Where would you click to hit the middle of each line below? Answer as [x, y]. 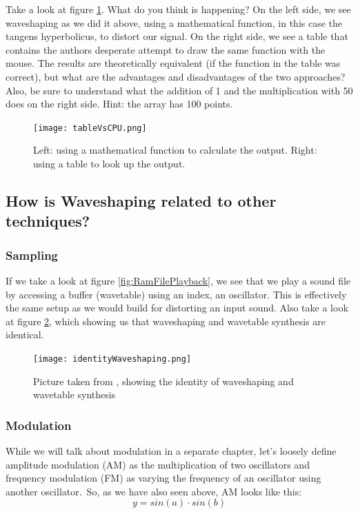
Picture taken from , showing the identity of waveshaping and [163, 381]
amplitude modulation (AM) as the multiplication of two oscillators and [158, 464]
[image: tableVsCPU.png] [90, 128]
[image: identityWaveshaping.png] [112, 359]
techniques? [48, 221]
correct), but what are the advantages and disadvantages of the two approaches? [176, 76]
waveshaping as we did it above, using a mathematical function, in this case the [174, 22]
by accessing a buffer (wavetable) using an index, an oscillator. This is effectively [176, 294]
